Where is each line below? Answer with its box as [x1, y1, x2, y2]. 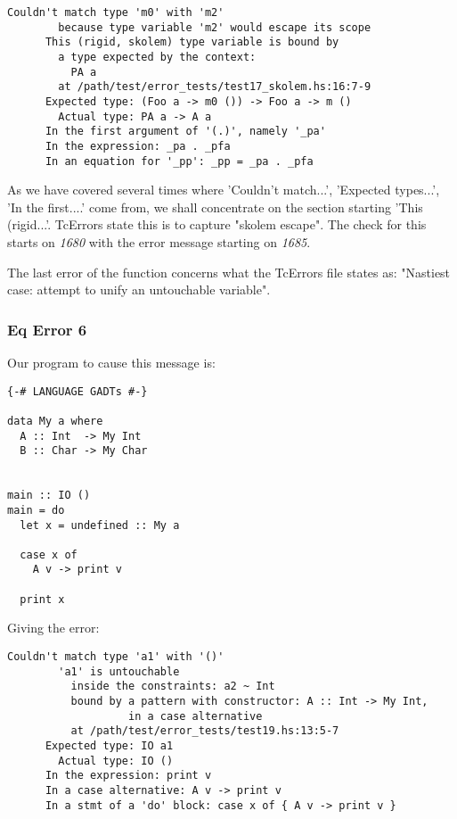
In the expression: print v [45, 769, 212, 782]
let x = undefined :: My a [20, 518, 180, 532]
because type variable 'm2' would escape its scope [58, 21, 371, 34]
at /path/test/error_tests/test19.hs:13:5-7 [70, 724, 339, 738]
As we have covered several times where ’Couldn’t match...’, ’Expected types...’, [7, 180, 440, 199]
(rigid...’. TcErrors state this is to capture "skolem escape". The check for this [7, 215, 427, 234]
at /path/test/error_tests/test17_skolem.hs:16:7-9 [58, 80, 371, 94]
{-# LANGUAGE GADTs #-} [7, 385, 148, 398]
